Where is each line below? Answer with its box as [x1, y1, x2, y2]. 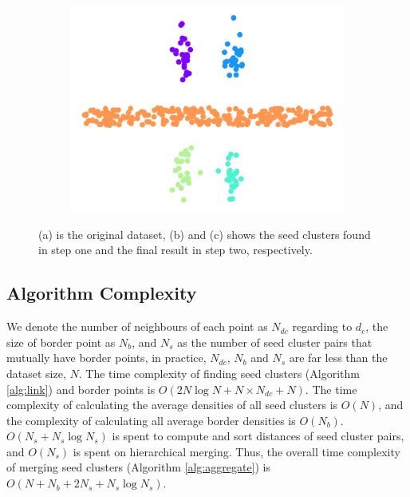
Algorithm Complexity [6, 280, 197, 305]
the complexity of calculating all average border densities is [6, 412, 296, 428]
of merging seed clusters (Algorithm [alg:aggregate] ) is [6, 459, 271, 475]
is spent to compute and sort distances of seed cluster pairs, [112, 427, 404, 444]
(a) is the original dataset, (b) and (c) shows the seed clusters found [38, 225, 371, 242]
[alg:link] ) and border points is [6, 380, 156, 397]
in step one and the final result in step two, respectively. [38, 241, 313, 258]
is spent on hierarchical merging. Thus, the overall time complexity [73, 443, 400, 459]
